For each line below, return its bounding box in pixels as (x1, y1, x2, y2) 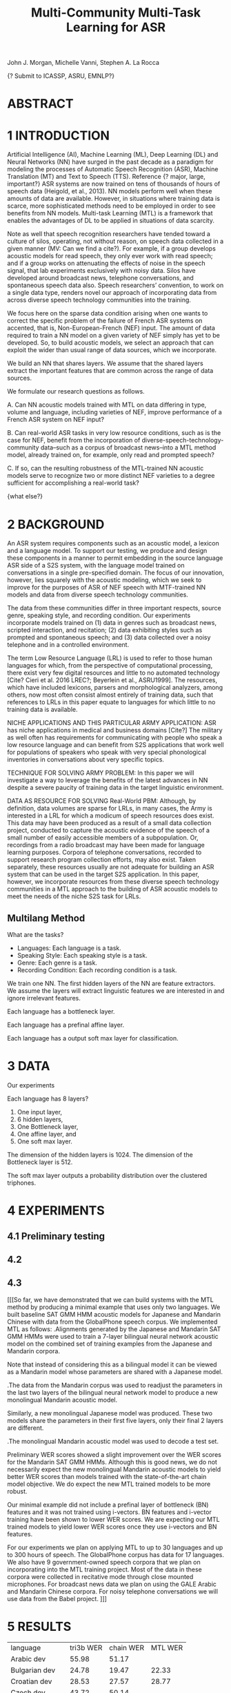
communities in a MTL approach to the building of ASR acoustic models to (7, 885, 218, 893)
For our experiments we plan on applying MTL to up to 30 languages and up (7, 1543, 223, 1551)
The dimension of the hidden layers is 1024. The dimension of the (7, 1151, 193, 1159)
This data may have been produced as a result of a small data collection (7, 819, 212, 827)
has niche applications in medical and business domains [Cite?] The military (7, 726, 223, 735)
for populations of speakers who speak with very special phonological (7, 748, 207, 757)
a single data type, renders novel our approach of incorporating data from (7, 289, 217, 297)
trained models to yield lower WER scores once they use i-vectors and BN (7, 1522, 217, 1531)
